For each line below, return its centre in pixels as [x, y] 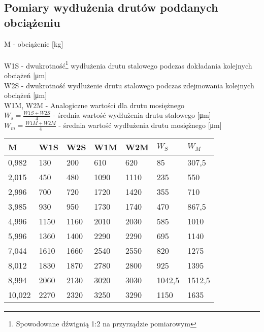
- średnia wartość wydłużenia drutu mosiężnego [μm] [140, 125]
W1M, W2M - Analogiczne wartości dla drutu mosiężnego [94, 105]
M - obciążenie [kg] [34, 43]
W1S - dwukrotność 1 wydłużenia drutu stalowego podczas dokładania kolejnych [128, 64]
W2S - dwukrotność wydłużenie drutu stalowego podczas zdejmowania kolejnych [129, 85]
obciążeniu [32, 22]
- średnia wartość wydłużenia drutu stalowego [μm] [132, 115]
